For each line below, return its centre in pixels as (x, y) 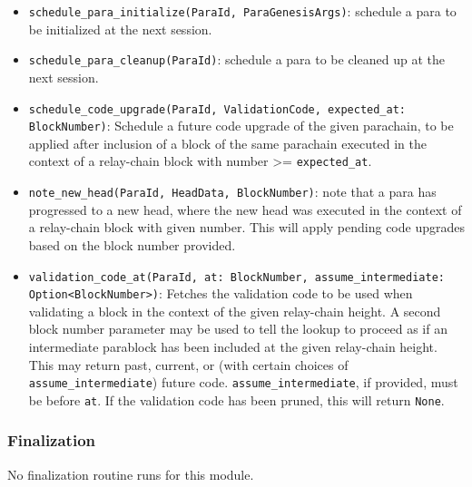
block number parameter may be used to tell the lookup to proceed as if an (238, 329)
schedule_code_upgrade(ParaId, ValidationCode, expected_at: (217, 109)
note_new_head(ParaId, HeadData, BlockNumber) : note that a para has (232, 192)
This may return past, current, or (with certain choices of (188, 364)
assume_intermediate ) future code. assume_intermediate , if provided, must (243, 382)
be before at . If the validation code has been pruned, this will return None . (236, 399)
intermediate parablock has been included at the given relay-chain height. (233, 346)
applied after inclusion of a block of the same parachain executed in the (227, 143)
